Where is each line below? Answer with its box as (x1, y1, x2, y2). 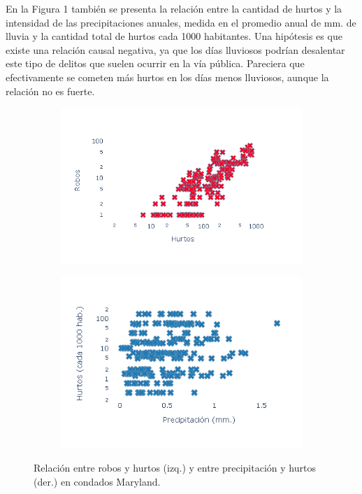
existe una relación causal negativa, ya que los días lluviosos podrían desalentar (6, 42, 345, 57)
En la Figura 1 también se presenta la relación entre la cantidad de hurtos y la (6, 1, 342, 15)
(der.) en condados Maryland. (34, 474, 161, 488)
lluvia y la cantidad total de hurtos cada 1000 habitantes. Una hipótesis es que (6, 29, 342, 43)
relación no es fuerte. (6, 83, 95, 98)
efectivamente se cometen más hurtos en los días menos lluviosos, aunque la (6, 69, 329, 84)
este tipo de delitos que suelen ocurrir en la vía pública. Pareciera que (6, 56, 305, 71)
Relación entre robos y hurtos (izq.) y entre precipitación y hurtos (34, 460, 316, 475)
